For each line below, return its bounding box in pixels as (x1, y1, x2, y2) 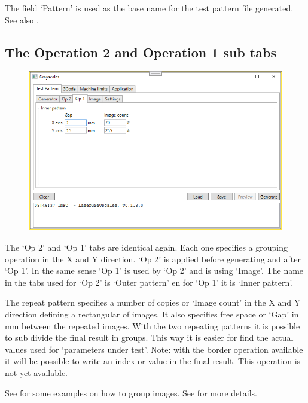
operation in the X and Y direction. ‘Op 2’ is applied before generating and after (5, 252, 301, 265)
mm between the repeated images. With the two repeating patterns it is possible (5, 319, 300, 332)
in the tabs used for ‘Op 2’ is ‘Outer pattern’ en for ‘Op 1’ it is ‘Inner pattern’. (5, 276, 294, 288)
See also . (5, 13, 39, 26)
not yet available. (5, 366, 68, 378)
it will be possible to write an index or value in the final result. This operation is (5, 355, 301, 367)
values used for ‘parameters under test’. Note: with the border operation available (5, 343, 303, 355)
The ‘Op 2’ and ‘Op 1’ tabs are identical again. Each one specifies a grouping (5, 241, 288, 254)
